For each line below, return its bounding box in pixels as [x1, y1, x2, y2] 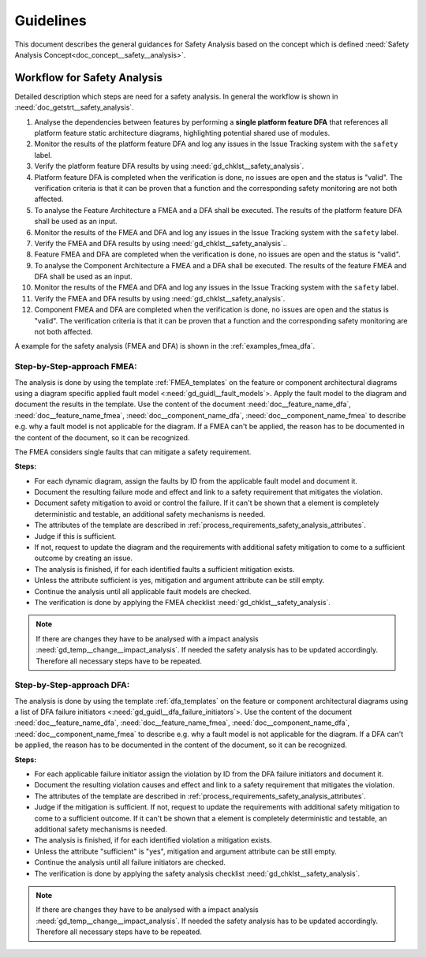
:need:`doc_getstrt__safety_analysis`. [14, 103, 134, 112]
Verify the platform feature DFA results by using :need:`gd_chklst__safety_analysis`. [34, 162, 305, 171]
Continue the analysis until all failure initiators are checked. [34, 858, 226, 867]
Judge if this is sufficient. [34, 531, 117, 540]
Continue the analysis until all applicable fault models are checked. [34, 586, 252, 596]
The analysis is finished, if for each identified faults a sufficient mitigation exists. [34, 564, 295, 574]
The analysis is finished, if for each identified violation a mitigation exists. [34, 836, 272, 845]
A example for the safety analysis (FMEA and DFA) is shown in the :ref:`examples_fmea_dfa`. [14, 342, 316, 351]
